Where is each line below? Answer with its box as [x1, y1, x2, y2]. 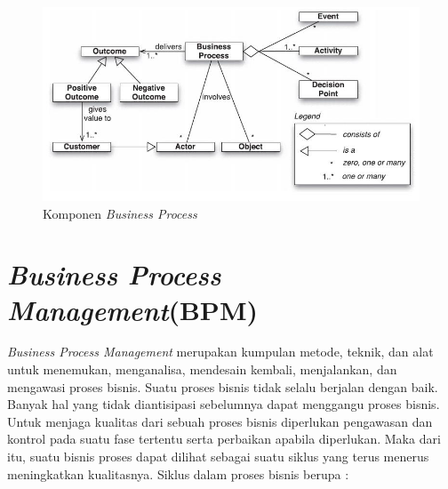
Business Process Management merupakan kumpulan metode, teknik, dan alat [7, 342, 434, 361]
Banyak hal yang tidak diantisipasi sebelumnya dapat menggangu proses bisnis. [7, 395, 440, 413]
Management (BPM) [7, 291, 258, 328]
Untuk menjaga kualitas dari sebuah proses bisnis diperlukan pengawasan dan [7, 412, 433, 430]
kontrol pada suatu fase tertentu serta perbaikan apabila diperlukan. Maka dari [7, 429, 441, 448]
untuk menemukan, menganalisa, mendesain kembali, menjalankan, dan [7, 360, 397, 379]
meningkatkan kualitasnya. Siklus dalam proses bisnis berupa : [7, 464, 349, 483]
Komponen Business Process [43, 204, 197, 222]
